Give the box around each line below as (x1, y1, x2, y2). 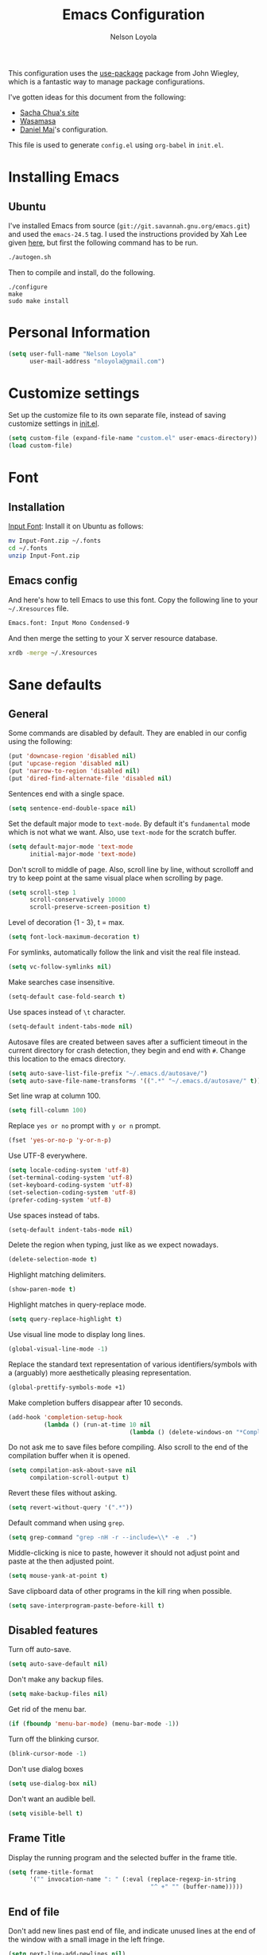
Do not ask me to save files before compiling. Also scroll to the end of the (8, 1442, 249, 1452)
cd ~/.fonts (8, 545, 48, 553)
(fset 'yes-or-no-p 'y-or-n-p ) (8, 1136, 112, 1145)
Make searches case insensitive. (8, 977, 115, 986)
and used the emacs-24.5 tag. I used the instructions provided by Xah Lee (8, 229, 248, 238)
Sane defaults (8, 675, 102, 694)
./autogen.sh (8, 253, 52, 261)
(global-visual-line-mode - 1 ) (8, 1345, 109, 1353)
